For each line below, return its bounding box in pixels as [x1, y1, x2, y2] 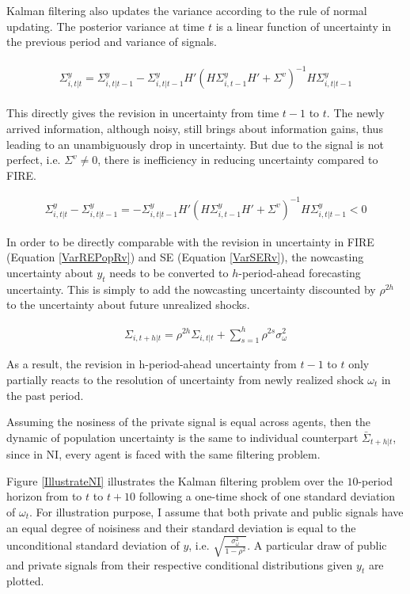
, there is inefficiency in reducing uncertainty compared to [97, 151, 378, 168]
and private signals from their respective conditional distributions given [6, 556, 353, 573]
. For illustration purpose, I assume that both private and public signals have [29, 503, 404, 520]
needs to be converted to [109, 265, 229, 281]
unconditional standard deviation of [6, 536, 180, 553]
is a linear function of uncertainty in [215, 17, 392, 34]
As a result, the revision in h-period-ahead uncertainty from [6, 356, 297, 372]
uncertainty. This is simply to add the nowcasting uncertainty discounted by [6, 280, 376, 297]
